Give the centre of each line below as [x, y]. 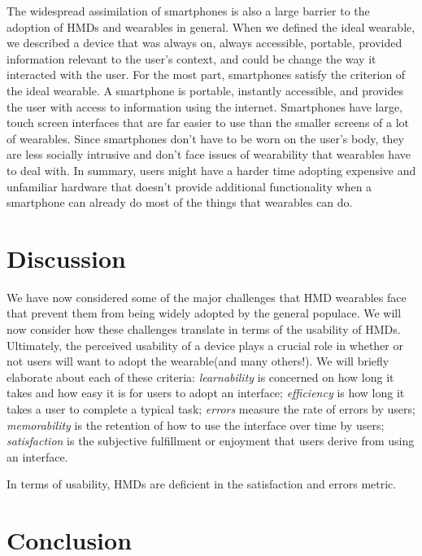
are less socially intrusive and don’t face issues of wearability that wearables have [209, 154]
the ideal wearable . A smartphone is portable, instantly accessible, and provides [205, 90]
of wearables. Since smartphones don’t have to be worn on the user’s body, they [205, 138]
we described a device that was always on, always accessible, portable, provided [204, 43]
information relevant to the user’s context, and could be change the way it [191, 58]
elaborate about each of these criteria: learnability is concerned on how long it [200, 377]
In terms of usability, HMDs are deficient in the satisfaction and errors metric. [202, 484]
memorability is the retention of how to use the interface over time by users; [196, 425]
